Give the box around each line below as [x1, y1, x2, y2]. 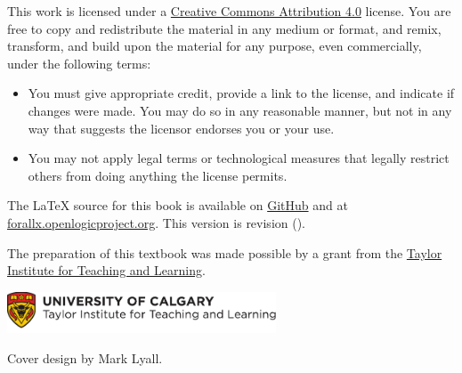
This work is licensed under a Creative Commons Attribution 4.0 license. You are [7, 2, 451, 20]
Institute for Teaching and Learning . [7, 261, 206, 280]
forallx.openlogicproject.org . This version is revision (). [7, 213, 306, 231]
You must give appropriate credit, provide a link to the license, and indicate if [28, 84, 455, 102]
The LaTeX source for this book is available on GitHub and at [7, 196, 348, 215]
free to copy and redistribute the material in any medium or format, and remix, [7, 19, 442, 37]
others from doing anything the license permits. [28, 166, 288, 184]
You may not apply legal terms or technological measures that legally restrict [28, 149, 450, 167]
